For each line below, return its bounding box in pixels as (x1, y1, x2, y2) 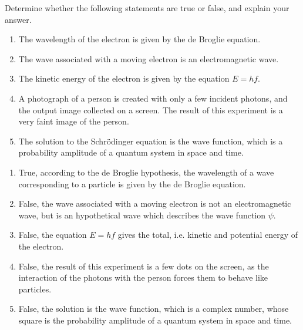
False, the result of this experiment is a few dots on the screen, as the (18, 260, 269, 272)
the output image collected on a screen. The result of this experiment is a (18, 103, 283, 116)
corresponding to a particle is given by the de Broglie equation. (18, 177, 246, 190)
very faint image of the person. (18, 115, 129, 127)
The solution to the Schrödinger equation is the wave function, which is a (18, 134, 283, 147)
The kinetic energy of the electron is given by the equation (18, 72, 230, 85)
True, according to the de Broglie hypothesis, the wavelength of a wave (18, 166, 274, 178)
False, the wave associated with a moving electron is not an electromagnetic (18, 197, 291, 210)
